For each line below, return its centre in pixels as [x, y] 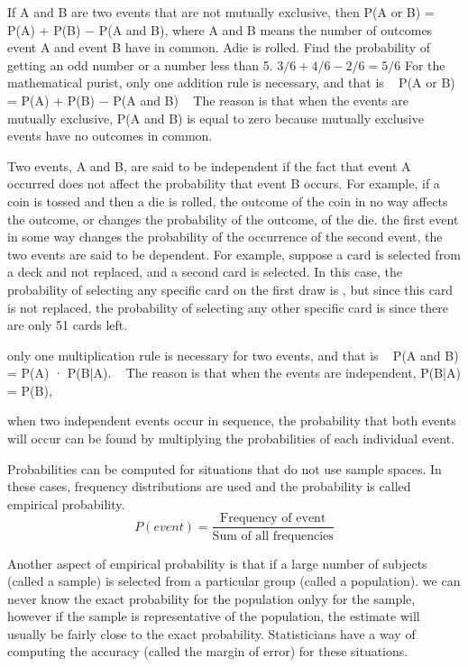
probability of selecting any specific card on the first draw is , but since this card [230, 289]
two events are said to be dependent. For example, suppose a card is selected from [234, 254]
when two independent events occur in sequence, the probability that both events [232, 420]
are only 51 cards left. [68, 325]
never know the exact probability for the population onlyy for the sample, [211, 598]
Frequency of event [273, 519]
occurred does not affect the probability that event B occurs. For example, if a [224, 183]
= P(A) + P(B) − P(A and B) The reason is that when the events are [208, 100]
